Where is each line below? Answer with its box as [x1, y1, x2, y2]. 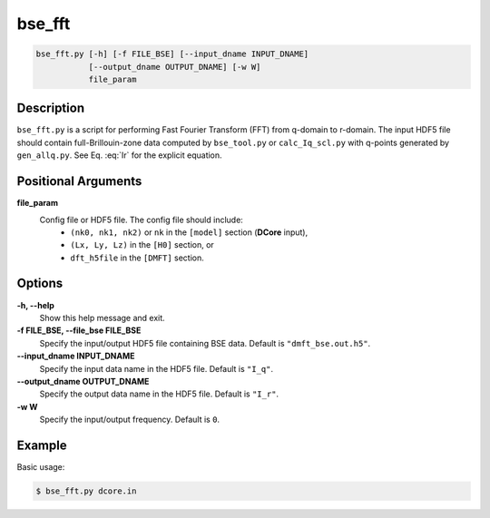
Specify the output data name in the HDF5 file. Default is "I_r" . [39, 388, 279, 399]
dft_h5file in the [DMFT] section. [70, 252, 204, 263]
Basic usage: [16, 462, 65, 472]
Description [16, 101, 85, 116]
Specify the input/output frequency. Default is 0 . [39, 414, 220, 425]
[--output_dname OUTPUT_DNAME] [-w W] [88, 62, 261, 72]
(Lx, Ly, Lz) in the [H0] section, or [70, 239, 215, 250]
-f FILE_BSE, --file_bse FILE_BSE [16, 325, 142, 336]
